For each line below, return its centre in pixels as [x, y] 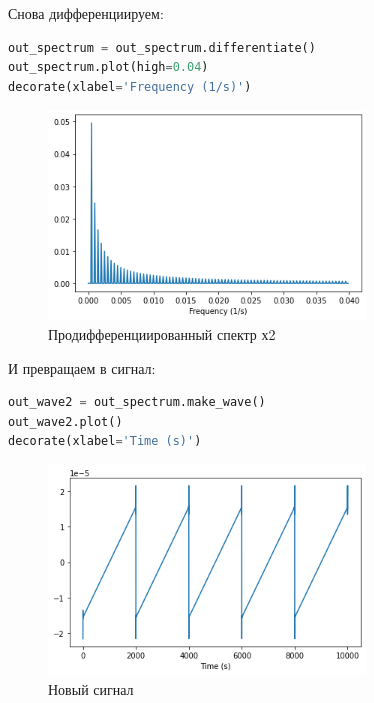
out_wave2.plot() [65, 421]
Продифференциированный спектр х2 [162, 333]
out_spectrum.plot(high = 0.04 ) [108, 67]
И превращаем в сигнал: [82, 367]
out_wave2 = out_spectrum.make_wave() [137, 402]
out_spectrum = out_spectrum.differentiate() [162, 47]
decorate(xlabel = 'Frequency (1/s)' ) [130, 86]
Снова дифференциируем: [86, 13]
